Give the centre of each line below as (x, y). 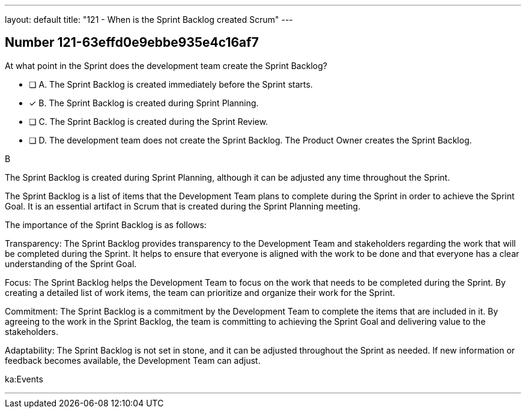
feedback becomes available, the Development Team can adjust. (133, 360)
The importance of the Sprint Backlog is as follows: (106, 225)
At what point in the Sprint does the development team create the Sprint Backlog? (166, 65)
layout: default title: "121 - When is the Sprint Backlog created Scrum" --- (149, 20)
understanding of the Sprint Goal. (71, 264)
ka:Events (24, 379)
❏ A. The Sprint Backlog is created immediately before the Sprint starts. (171, 84)
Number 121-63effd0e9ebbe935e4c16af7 (132, 43)
